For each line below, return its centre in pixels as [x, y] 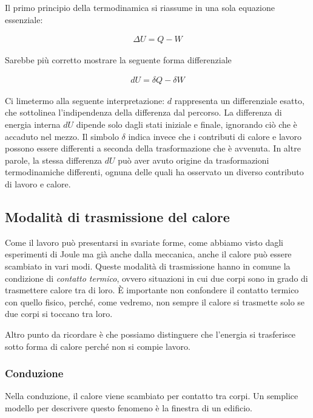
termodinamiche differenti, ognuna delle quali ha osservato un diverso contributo [154, 172]
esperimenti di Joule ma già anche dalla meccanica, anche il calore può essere [148, 254]
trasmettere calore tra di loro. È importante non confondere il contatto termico [152, 290]
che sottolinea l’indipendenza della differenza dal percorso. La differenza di [143, 112]
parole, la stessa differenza [54, 160]
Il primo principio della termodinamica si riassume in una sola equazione [140, 7]
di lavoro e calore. [38, 184]
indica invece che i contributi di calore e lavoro [215, 136]
